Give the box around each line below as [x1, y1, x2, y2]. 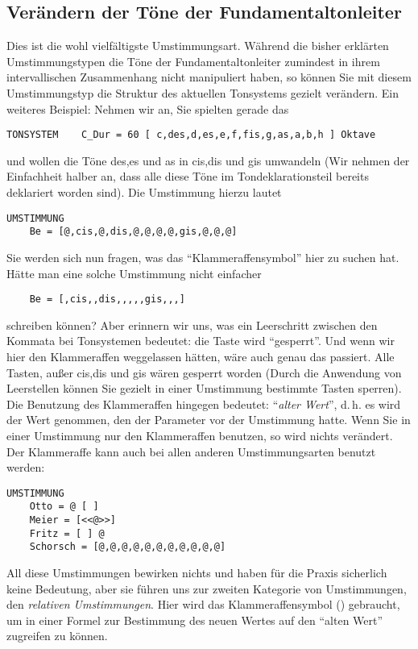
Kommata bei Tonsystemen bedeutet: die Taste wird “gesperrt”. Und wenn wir [6, 332, 395, 349]
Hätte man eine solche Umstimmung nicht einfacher [6, 264, 262, 281]
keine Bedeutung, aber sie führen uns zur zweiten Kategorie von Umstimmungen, [6, 580, 407, 597]
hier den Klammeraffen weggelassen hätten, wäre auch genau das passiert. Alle [6, 347, 395, 364]
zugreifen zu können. [6, 627, 108, 644]
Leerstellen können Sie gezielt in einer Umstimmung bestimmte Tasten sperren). [6, 380, 402, 397]
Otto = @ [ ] [29, 501, 99, 513]
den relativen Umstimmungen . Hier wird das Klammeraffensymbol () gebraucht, [6, 596, 400, 613]
